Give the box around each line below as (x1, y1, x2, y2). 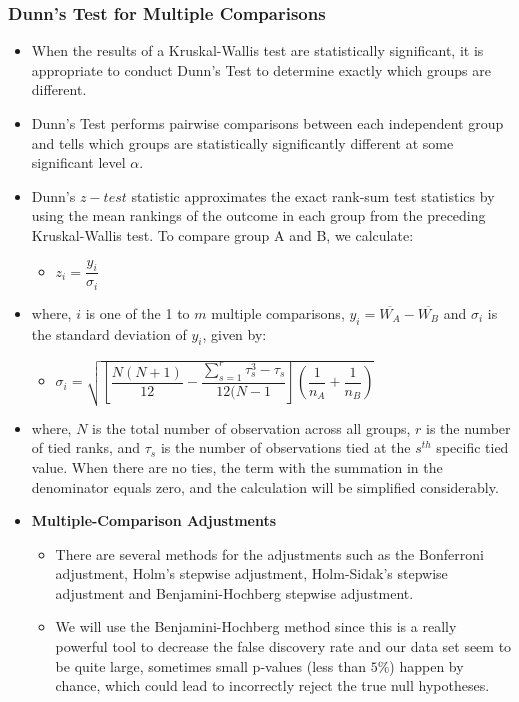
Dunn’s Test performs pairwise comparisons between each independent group (31, 113, 504, 133)
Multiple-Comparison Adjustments (31, 510, 277, 531)
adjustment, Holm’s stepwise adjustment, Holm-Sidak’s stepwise (55, 563, 448, 584)
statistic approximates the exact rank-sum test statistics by (131, 185, 495, 206)
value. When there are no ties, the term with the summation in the (31, 456, 443, 477)
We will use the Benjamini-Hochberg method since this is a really (55, 616, 457, 637)
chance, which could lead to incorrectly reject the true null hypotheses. (55, 675, 490, 696)
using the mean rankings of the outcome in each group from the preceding (31, 205, 486, 226)
